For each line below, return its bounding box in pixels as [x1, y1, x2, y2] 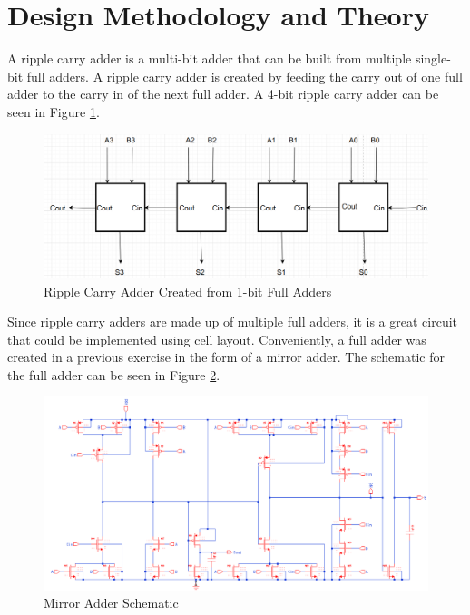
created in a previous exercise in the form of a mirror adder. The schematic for [7, 347, 445, 366]
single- [415, 49, 451, 68]
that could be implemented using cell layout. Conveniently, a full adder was [7, 329, 426, 348]
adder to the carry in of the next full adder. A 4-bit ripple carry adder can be [7, 84, 439, 103]
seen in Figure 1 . [7, 102, 100, 121]
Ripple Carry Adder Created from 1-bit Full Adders [44, 281, 332, 300]
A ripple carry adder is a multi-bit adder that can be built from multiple [7, 49, 412, 68]
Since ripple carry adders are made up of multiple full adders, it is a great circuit [7, 312, 458, 331]
